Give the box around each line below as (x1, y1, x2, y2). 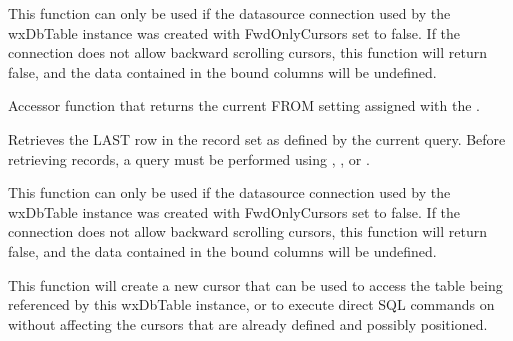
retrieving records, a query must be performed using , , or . (8, 148, 370, 169)
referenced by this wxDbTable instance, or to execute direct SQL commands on (8, 294, 495, 315)
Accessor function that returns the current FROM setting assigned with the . (8, 95, 480, 116)
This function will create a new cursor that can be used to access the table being (8, 274, 503, 295)
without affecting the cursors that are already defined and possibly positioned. (8, 313, 488, 334)
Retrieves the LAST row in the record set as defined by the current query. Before (8, 128, 506, 149)
